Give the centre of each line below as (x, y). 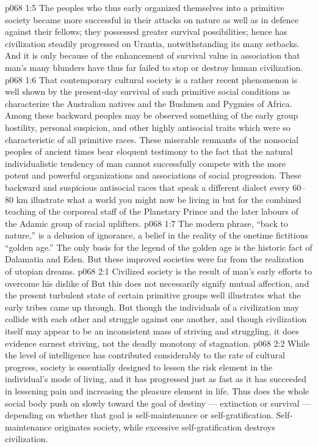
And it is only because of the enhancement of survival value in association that (153, 55)
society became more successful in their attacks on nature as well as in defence (152, 19)
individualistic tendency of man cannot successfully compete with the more (146, 163)
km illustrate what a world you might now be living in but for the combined (159, 199)
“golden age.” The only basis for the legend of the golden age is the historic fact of (159, 247)
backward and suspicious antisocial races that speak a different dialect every (147, 187)
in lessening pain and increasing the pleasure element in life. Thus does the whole (157, 391)
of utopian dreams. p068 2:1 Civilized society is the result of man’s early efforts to (159, 271)
